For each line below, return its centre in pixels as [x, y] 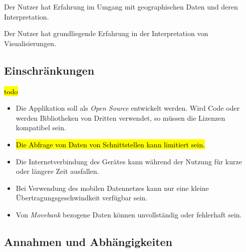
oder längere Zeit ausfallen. [57, 171]
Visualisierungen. [30, 43]
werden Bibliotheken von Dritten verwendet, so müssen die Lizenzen [120, 117]
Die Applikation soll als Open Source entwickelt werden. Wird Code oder [128, 108]
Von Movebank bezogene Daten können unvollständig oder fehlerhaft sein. [129, 214]
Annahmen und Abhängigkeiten [88, 241]
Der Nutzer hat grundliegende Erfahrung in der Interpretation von [106, 33]
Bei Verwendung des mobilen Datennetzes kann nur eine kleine [112, 188]
